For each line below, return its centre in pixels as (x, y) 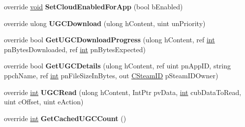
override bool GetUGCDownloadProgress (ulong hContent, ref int (109, 40)
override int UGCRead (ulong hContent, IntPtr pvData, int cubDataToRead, (123, 92)
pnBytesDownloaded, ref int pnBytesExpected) (75, 49)
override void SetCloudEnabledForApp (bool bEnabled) (93, 6)
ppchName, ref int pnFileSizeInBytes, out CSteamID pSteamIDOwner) (111, 75)
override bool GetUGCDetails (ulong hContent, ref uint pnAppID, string (118, 66)
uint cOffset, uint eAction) (44, 102)
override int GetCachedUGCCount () (65, 118)
